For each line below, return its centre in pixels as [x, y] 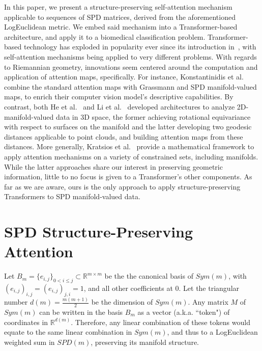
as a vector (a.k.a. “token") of [184, 312]
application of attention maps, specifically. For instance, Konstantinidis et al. [124, 77]
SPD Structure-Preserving [99, 232]
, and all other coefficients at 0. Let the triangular [162, 288]
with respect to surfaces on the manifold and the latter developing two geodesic [128, 127]
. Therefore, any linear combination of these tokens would [161, 322]
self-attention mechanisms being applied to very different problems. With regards [130, 56]
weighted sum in [30, 342]
